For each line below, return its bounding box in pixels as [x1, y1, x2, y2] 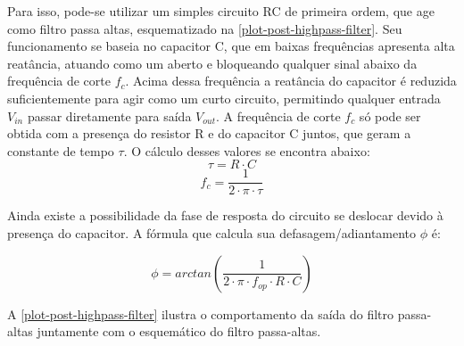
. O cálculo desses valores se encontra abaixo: [123, 141, 370, 160]
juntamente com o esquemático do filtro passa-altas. [37, 322, 321, 341]
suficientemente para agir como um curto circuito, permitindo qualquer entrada [7, 88, 441, 107]
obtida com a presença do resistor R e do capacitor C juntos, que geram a [7, 124, 411, 143]
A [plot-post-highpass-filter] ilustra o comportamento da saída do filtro [7, 304, 394, 323]
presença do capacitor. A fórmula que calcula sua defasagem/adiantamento [7, 224, 417, 242]
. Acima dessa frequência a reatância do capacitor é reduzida [125, 71, 457, 90]
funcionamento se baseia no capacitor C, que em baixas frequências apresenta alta [7, 37, 455, 55]
